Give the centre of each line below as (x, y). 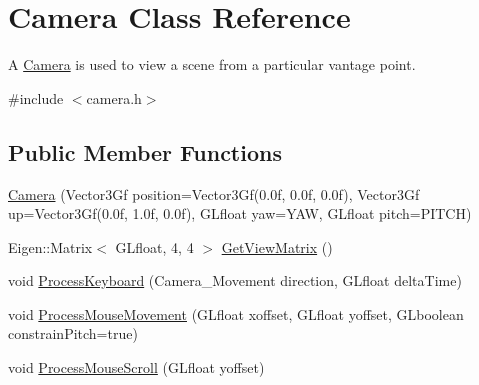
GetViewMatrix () (277, 246)
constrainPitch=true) (73, 333)
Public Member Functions (145, 151)
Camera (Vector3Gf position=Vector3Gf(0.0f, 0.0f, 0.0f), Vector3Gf (214, 193)
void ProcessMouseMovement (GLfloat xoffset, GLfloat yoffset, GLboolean (236, 313)
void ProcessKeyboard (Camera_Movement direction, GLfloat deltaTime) (235, 280)
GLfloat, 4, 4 (154, 246)
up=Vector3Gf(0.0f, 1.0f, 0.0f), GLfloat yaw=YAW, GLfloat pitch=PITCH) (240, 213)
